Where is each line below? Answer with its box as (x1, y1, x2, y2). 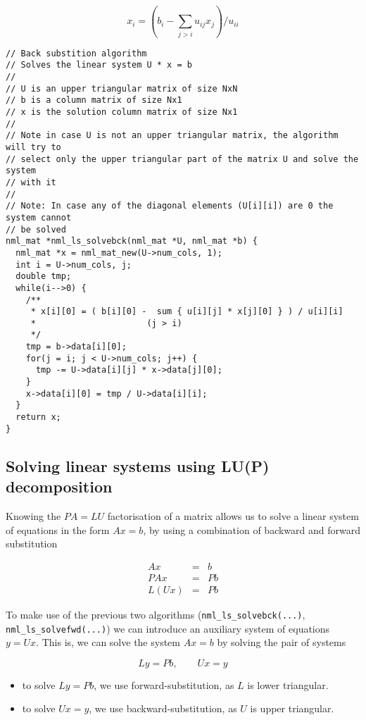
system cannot (6, 212, 72, 223)
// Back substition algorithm (6, 48, 147, 58)
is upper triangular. (250, 701, 334, 716)
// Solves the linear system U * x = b (6, 60, 192, 70)
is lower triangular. (247, 677, 329, 692)
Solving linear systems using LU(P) (6, 454, 270, 476)
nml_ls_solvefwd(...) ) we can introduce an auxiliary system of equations (6, 621, 330, 635)
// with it (6, 177, 56, 187)
